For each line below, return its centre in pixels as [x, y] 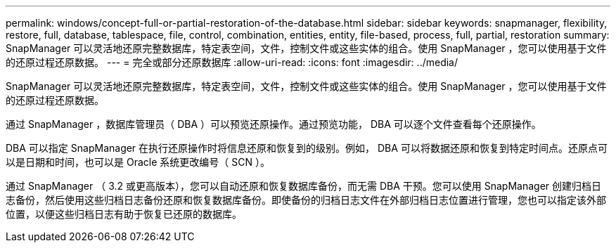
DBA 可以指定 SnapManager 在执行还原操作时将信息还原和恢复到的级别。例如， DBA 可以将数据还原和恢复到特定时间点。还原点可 [307, 148]
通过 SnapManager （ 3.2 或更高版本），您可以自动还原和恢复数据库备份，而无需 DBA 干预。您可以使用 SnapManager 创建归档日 [304, 186]
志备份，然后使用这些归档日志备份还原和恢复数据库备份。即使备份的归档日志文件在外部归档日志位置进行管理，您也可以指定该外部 [306, 200]
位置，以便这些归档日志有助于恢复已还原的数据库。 [124, 214]
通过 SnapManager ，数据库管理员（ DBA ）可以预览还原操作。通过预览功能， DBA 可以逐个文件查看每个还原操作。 [274, 124]
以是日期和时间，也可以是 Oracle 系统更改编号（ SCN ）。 [138, 162]
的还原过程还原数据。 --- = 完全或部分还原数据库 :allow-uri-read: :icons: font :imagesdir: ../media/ [232, 62]
